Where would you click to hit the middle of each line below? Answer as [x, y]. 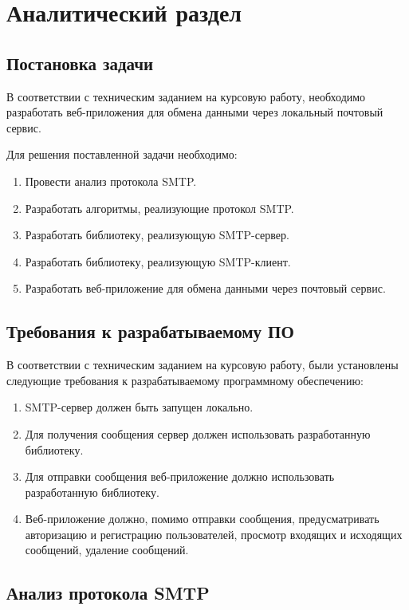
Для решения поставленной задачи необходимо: [122, 154]
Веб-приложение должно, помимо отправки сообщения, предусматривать [202, 519]
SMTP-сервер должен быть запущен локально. [139, 407]
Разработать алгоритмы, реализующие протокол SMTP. [159, 208]
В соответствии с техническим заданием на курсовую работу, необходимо [186, 96]
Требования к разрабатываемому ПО [150, 331]
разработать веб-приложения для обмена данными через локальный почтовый [195, 112]
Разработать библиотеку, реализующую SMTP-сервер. [157, 235]
